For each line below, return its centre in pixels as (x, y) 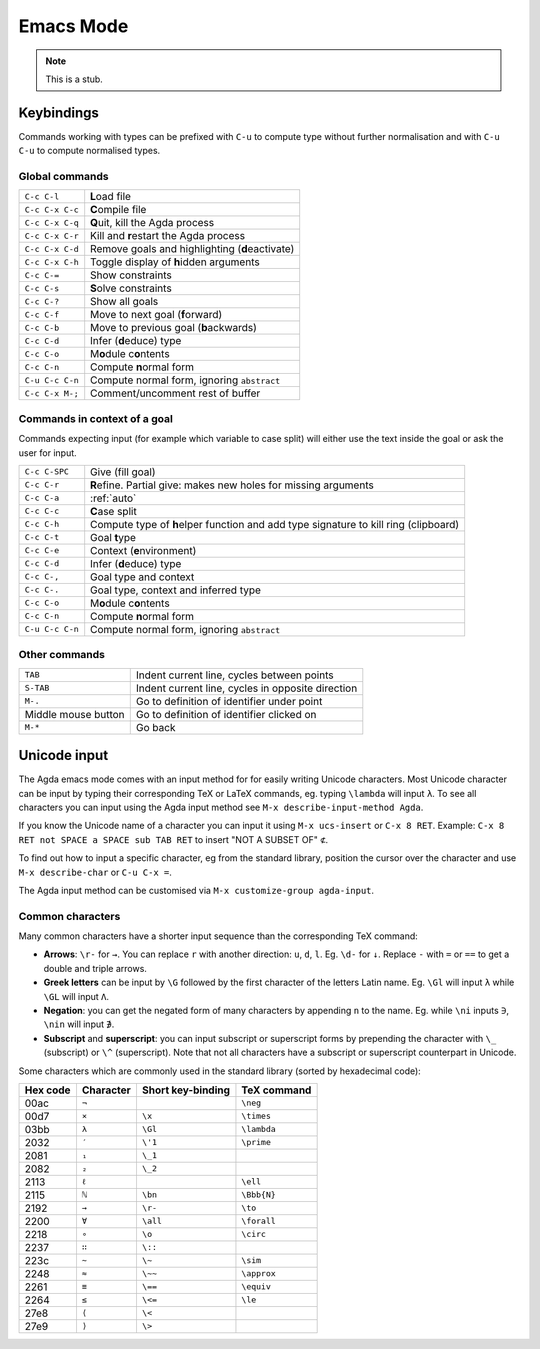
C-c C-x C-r (51, 235)
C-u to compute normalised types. (89, 151)
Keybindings (59, 112)
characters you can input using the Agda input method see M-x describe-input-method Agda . (221, 807)
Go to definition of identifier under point (229, 701)
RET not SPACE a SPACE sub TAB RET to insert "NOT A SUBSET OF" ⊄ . (173, 839)
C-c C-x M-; (51, 393)
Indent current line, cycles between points (234, 675)
